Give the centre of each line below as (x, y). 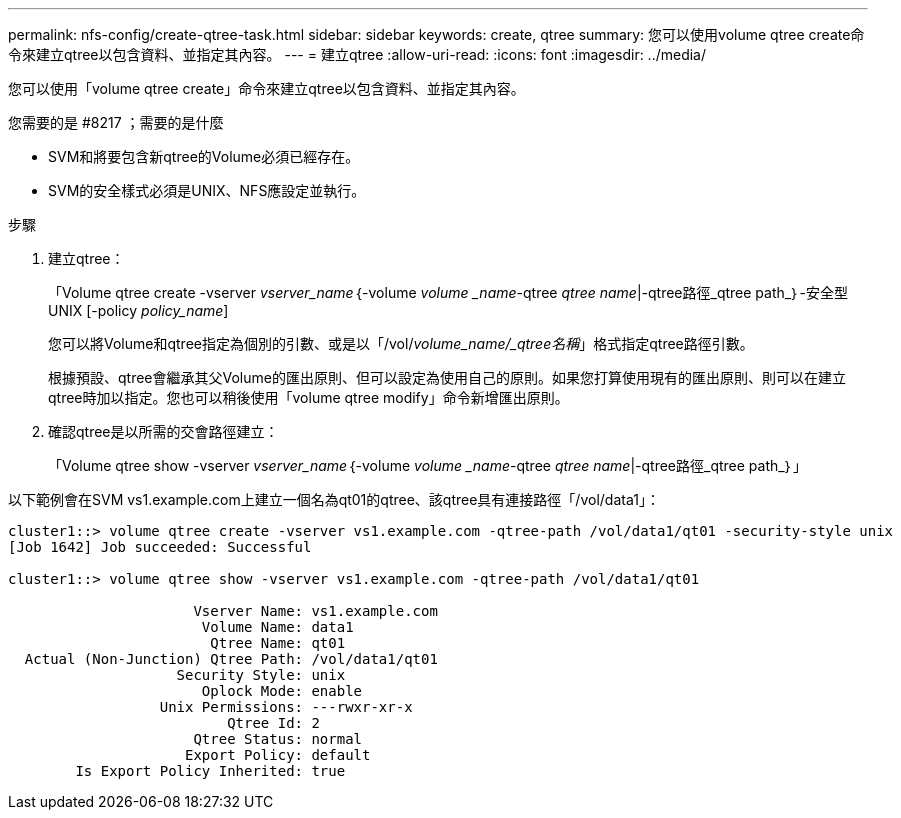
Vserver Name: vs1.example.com (315, 611)
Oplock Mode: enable (282, 691)
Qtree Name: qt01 (278, 643)
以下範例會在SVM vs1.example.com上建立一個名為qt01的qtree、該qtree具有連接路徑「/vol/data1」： (334, 499)
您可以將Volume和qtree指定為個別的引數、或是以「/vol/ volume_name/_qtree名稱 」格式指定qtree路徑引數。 (401, 343)
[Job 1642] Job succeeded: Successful (160, 547)
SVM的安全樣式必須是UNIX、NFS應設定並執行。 (207, 190)
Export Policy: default (278, 755)
